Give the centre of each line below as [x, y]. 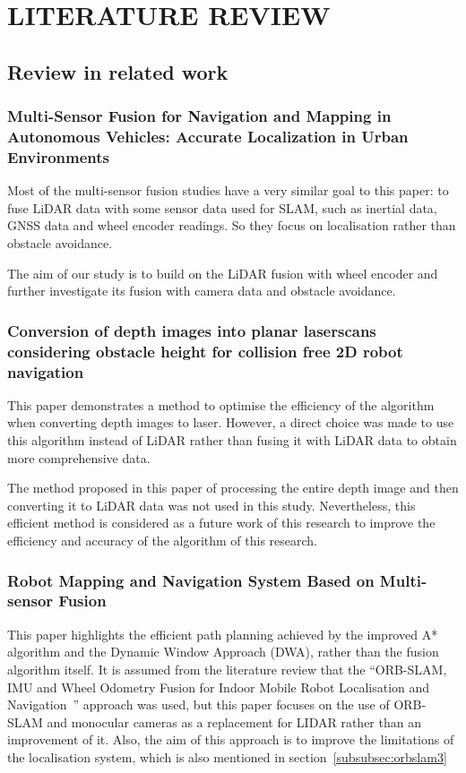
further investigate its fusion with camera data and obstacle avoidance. [202, 291]
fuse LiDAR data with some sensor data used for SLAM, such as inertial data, [222, 207]
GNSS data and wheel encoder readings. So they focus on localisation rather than [232, 225]
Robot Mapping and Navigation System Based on [191, 580]
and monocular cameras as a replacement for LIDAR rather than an [234, 721]
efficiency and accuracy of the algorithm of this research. [163, 540]
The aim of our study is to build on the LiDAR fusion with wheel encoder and [223, 273]
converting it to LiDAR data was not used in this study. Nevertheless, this [211, 505]
